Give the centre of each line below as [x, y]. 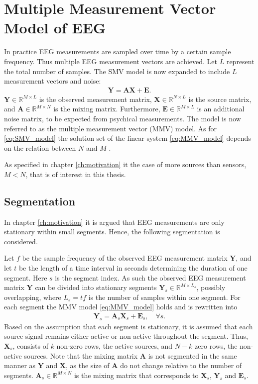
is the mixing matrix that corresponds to [136, 375]
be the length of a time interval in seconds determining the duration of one [133, 268]
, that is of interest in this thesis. [76, 174]
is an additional [221, 109]
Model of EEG [55, 28]
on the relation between [40, 147]
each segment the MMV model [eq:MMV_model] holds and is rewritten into [121, 307]
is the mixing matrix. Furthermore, [107, 109]
